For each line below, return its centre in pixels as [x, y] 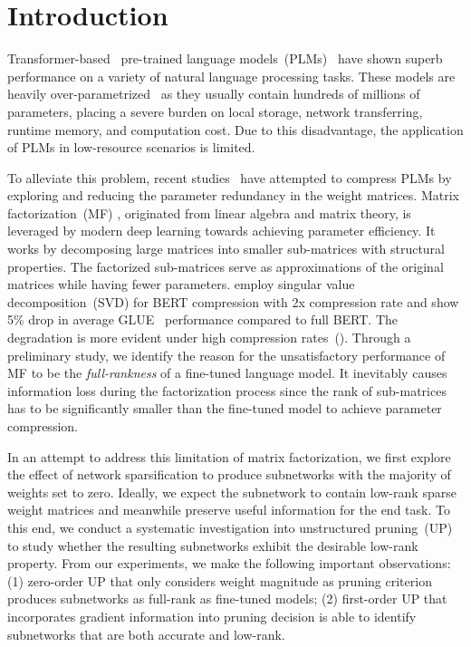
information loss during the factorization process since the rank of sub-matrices [227, 390]
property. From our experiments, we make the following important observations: [229, 563]
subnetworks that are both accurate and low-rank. [146, 634]
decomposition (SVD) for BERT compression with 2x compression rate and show [233, 301]
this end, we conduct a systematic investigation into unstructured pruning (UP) [230, 527]
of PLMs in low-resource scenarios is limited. [131, 147]
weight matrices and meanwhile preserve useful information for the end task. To [229, 510]
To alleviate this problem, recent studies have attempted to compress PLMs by [230, 177]
